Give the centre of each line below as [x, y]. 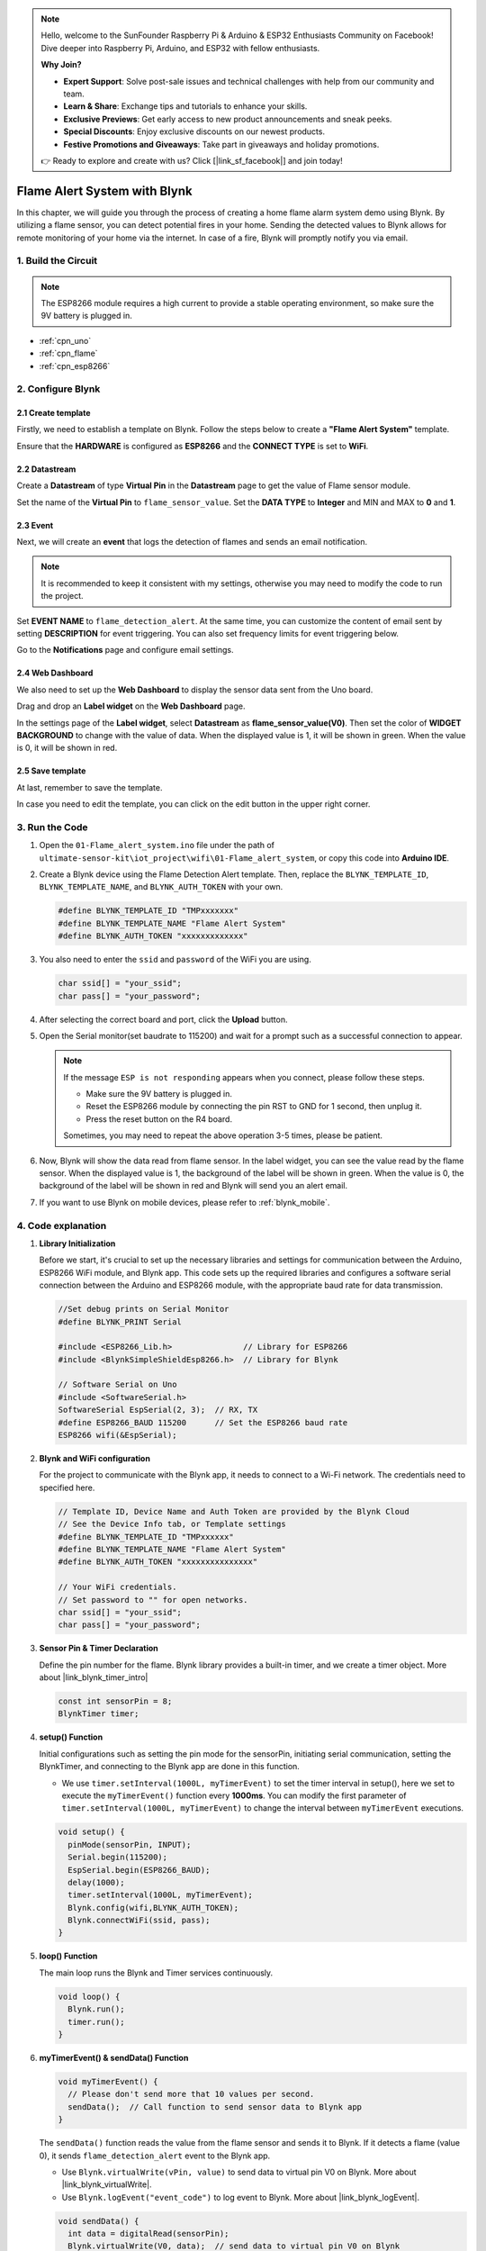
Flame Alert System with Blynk [104, 190]
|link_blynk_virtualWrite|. [107, 2184]
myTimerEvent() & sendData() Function [114, 2057]
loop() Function [68, 1956]
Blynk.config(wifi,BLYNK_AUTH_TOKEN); [153, 1907]
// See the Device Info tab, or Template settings [172, 1524]
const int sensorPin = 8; [115, 1701]
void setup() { [91, 1832]
